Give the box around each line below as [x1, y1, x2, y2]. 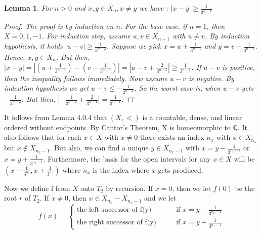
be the [235, 182, 255, 193]
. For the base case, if [120, 20, 187, 31]
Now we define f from [4, 182, 70, 193]
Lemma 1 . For [4, 3, 52, 13]
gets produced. [158, 164, 203, 175]
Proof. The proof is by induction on [4, 20, 114, 31]
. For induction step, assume [41, 30, 130, 41]
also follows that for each [4, 132, 81, 142]
